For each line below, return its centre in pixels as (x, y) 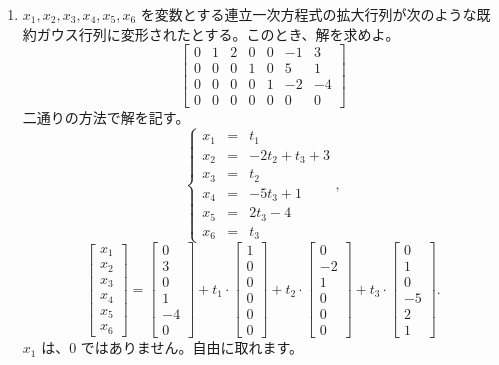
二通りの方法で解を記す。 (106, 117)
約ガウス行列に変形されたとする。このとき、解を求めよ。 (211, 33)
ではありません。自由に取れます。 (192, 347)
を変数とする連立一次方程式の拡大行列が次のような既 (315, 14)
